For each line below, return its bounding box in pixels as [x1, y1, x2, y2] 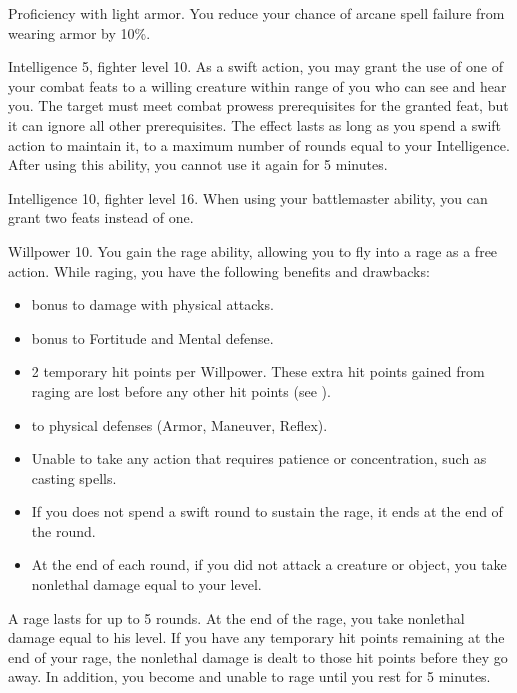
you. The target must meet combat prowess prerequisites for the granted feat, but [8, 95, 509, 116]
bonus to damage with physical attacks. [31, 294, 274, 315]
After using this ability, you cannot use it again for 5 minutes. [8, 154, 388, 175]
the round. [31, 520, 96, 541]
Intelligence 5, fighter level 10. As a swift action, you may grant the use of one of [8, 56, 503, 77]
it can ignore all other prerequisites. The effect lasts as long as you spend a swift [8, 114, 502, 135]
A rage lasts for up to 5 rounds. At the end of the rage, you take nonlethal [8, 607, 465, 628]
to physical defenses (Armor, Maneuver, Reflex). [31, 414, 328, 435]
